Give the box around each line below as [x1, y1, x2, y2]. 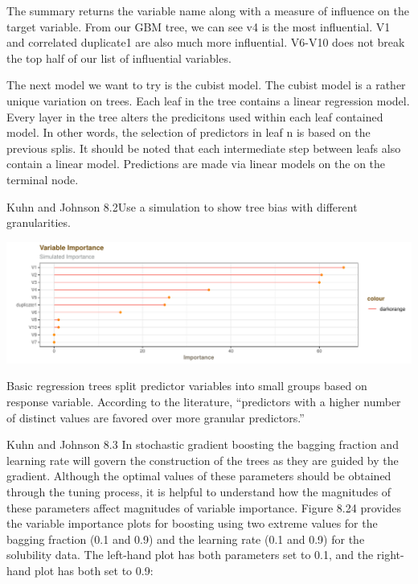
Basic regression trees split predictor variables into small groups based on [6, 377, 367, 394]
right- [376, 546, 404, 563]
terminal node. [6, 171, 79, 187]
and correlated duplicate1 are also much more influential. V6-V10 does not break [6, 34, 405, 51]
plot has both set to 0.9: [35, 561, 154, 578]
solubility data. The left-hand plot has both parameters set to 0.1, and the [6, 546, 374, 563]
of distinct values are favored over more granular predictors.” [6, 409, 305, 426]
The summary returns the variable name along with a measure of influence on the [6, 2, 409, 19]
